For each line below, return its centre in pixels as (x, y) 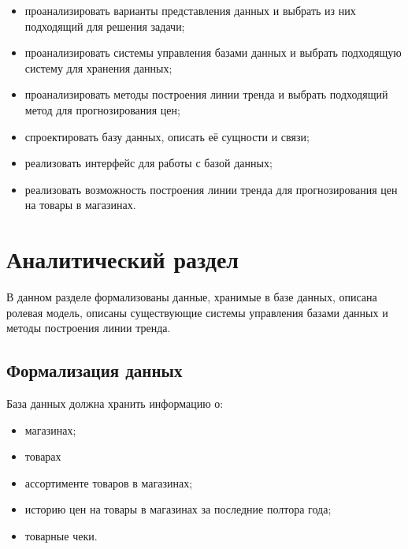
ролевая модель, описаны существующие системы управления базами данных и (197, 312)
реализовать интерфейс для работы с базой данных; (148, 163)
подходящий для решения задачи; (105, 26)
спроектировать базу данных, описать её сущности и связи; (167, 136)
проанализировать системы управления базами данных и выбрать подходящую (213, 52)
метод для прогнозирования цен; (102, 109)
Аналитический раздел (123, 259)
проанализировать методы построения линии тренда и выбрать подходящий (206, 94)
